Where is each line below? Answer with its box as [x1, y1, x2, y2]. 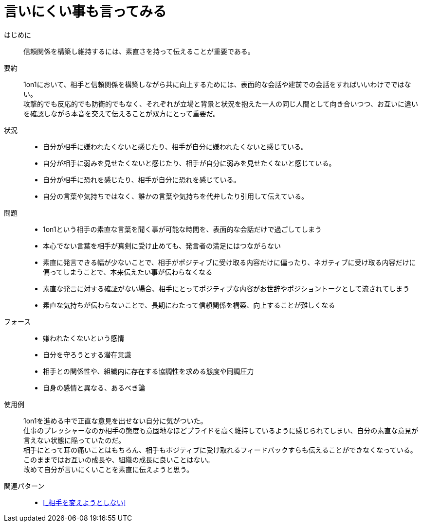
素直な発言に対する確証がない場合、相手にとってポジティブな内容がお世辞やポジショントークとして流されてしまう [43, 284, 410, 293]
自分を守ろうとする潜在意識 [43, 350, 131, 359]
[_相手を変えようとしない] [43, 498, 126, 507]
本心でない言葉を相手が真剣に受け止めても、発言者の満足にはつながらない [43, 241, 281, 250]
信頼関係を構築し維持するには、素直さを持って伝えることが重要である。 [23, 47, 255, 55]
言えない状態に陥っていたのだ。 [23, 436, 125, 444]
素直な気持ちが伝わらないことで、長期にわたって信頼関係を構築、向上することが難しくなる [43, 300, 335, 309]
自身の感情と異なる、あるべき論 [43, 383, 145, 392]
